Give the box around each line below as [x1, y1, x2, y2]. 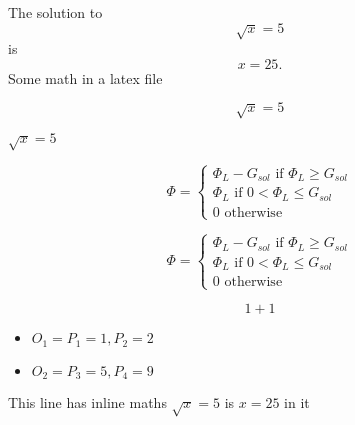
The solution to [8, 2, 103, 22]
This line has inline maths [8, 392, 167, 413]
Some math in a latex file [8, 67, 163, 88]
